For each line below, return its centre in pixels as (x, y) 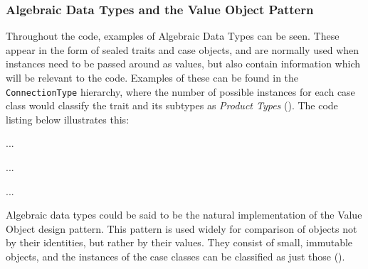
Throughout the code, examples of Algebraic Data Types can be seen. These (173, 36)
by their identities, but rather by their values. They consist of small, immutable (179, 242)
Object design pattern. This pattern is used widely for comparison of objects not (182, 228)
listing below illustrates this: (68, 119)
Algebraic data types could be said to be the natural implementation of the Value (184, 215)
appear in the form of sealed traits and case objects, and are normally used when (183, 49)
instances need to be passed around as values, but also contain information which (183, 64)
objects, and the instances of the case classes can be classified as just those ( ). (175, 256)
